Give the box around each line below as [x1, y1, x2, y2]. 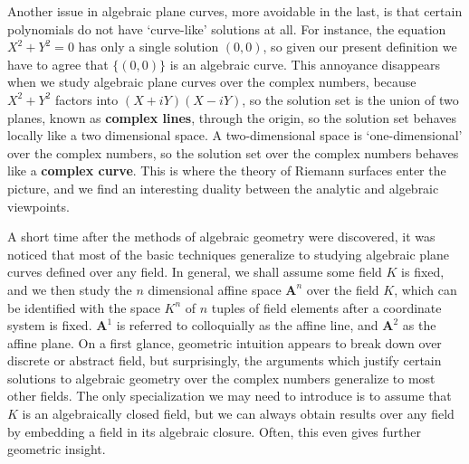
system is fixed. [7, 316, 92, 335]
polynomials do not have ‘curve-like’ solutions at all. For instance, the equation [7, 19, 446, 38]
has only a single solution [78, 37, 219, 56]
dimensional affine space [148, 279, 282, 298]
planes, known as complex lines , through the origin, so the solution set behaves [7, 108, 456, 127]
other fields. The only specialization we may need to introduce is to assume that [7, 386, 452, 405]
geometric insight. [7, 440, 106, 459]
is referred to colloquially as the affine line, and [116, 316, 378, 335]
